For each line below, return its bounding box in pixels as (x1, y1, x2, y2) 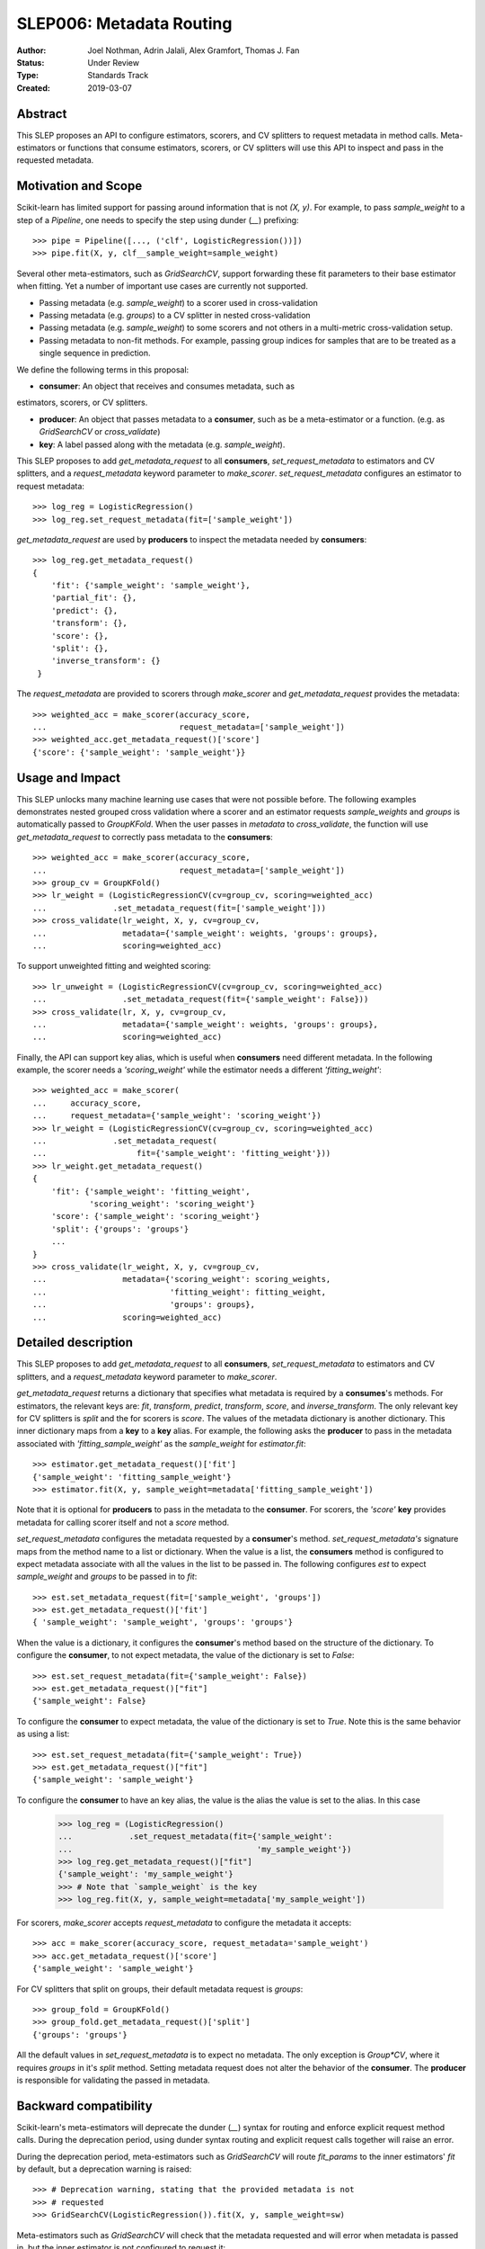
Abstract (16, 106, 67, 121)
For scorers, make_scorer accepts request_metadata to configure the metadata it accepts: (16, 1917, 352, 1929)
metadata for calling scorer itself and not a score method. (16, 1517, 230, 1528)
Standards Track (87, 70, 149, 81)
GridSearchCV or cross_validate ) (39, 426, 161, 437)
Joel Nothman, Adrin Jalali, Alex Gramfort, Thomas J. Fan (87, 45, 300, 56)
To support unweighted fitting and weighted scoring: (16, 961, 211, 972)
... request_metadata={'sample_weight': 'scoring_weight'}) (32, 1111, 322, 1121)
